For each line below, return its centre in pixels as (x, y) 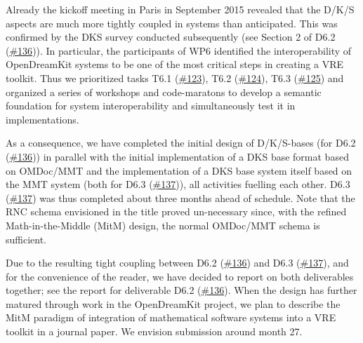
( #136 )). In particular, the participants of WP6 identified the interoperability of (179, 50)
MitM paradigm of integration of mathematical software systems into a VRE (171, 317)
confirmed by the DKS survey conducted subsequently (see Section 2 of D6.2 (171, 37)
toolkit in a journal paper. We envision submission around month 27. (154, 331)
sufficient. (26, 239)
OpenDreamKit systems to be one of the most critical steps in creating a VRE (174, 64)
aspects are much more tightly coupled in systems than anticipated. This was (172, 23)
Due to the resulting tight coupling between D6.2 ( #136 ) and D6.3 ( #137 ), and (177, 263)
